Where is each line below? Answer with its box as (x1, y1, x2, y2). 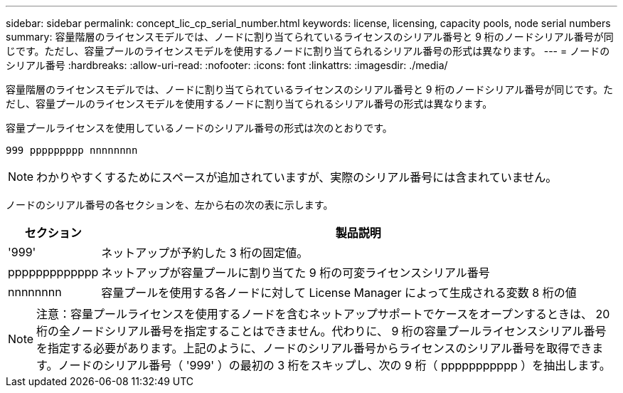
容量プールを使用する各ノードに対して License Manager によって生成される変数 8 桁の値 (101, 285, 577, 300)
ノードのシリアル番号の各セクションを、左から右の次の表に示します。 (6, 199, 334, 211)
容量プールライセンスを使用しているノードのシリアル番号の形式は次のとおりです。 (6, 122, 393, 134)
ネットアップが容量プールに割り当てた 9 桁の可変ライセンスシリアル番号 (101, 266, 490, 280)
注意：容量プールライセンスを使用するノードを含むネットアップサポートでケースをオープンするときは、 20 (36, 307, 610, 321)
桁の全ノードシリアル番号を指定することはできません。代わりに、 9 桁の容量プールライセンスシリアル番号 (36, 324, 607, 338)
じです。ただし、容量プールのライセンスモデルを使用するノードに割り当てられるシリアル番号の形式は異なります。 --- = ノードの (6, 45, 610, 57)
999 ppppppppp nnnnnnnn (6, 145, 138, 156)
